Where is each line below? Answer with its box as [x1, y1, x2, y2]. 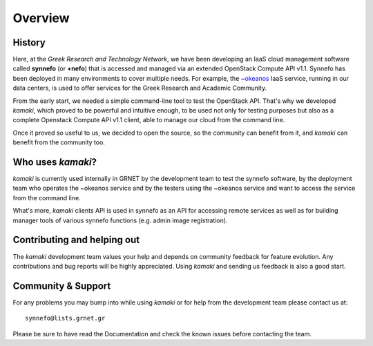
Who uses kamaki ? [12, 156, 97, 168]
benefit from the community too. [12, 138, 105, 146]
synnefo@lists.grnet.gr [25, 314, 106, 323]
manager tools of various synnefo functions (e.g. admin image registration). [12, 216, 228, 224]
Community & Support [12, 280, 111, 291]
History [12, 37, 46, 48]
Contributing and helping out [12, 234, 140, 246]
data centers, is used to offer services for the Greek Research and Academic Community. [12, 84, 267, 93]
